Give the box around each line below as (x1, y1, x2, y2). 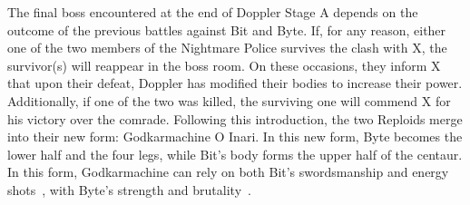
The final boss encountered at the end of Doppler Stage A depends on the (7, 3, 418, 21)
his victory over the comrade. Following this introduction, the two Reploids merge (7, 109, 463, 128)
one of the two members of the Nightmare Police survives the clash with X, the (7, 38, 447, 57)
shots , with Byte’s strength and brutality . (7, 180, 251, 199)
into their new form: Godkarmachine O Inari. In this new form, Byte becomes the (7, 127, 463, 146)
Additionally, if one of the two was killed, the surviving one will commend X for (7, 91, 451, 110)
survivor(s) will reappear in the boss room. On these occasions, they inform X (7, 55, 441, 74)
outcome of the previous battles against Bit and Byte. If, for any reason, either (7, 20, 446, 39)
